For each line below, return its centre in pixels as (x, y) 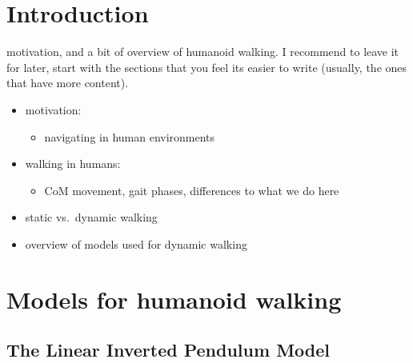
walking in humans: (73, 164)
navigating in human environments (130, 136)
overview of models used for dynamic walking (136, 243)
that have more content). (68, 83)
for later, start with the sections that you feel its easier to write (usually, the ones (207, 67)
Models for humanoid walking (174, 299)
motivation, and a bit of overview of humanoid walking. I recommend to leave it (203, 52)
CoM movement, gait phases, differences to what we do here (192, 190)
